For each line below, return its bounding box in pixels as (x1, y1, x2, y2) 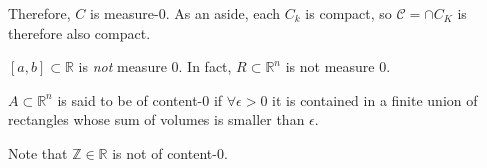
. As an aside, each (165, 3, 281, 23)
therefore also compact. (8, 22, 151, 43)
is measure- (90, 3, 159, 23)
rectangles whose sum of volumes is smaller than (8, 109, 305, 130)
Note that (8, 142, 68, 163)
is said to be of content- (57, 89, 203, 110)
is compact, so (305, 3, 392, 23)
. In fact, (178, 56, 232, 77)
